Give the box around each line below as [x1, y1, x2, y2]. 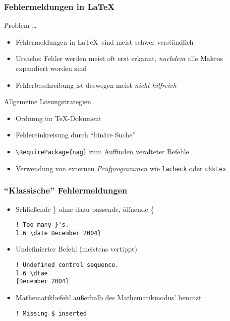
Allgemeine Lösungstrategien [4, 96, 91, 107]
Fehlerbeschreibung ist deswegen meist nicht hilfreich [15, 79, 176, 90]
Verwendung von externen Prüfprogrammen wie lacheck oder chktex [15, 163, 227, 173]
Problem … [4, 20, 37, 30]
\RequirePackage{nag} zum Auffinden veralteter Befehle [15, 146, 189, 156]
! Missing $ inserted [15, 310, 87, 317]
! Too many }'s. [15, 221, 69, 229]
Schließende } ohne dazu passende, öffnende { [15, 203, 154, 214]
